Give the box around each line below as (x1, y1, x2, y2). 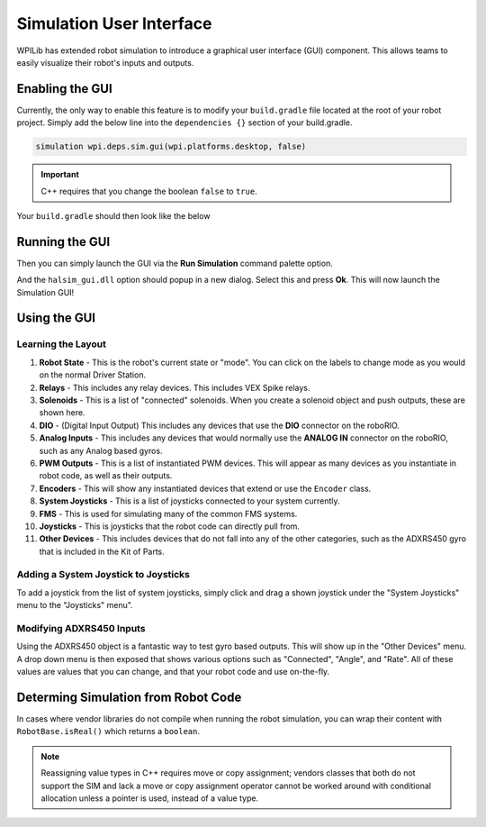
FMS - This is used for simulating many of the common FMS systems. (39, 508, 298, 519)
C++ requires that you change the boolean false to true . (40, 186, 257, 196)
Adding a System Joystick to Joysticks (16, 568, 191, 581)
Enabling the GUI (16, 81, 112, 96)
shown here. (39, 407, 85, 418)
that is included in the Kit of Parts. (39, 546, 166, 557)
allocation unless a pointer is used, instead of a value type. (40, 793, 259, 804)
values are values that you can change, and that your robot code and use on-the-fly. (16, 667, 330, 677)
